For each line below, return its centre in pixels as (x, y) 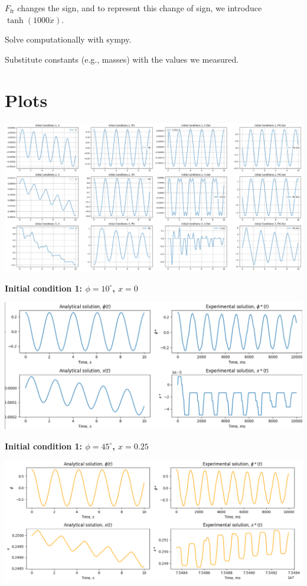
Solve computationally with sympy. (68, 39)
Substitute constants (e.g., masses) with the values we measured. (122, 59)
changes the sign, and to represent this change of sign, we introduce (140, 8)
